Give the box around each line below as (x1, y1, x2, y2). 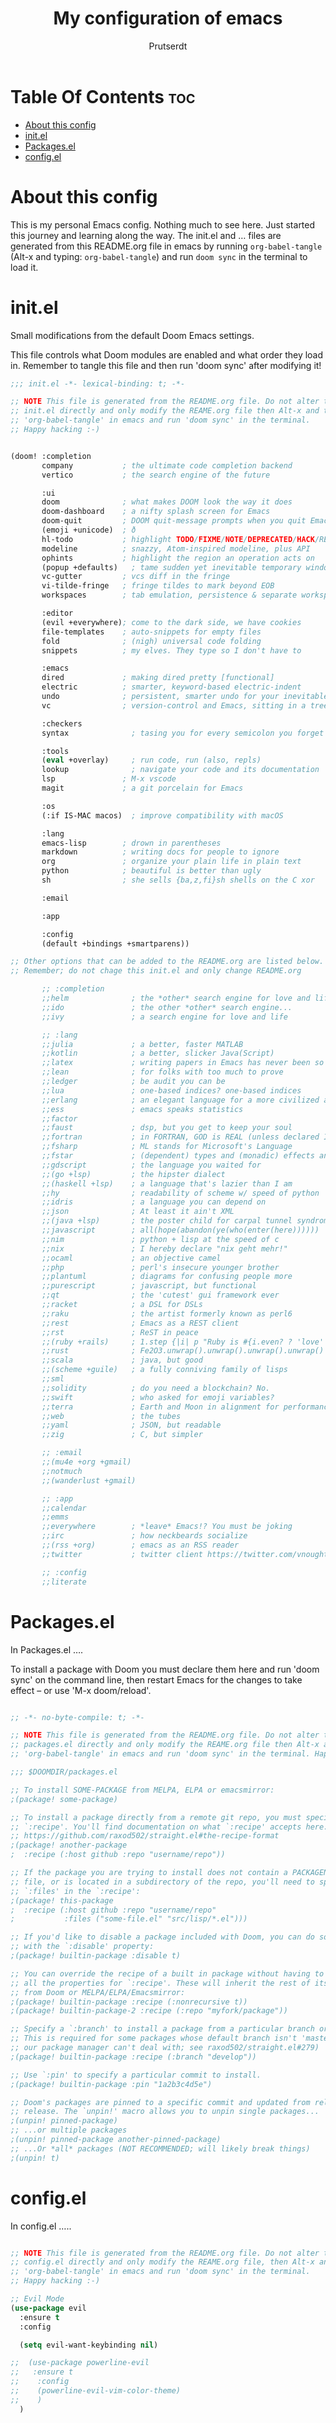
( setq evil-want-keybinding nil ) (19, 2340, 159, 2350)
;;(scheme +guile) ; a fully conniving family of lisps (41, 1365, 288, 1375)
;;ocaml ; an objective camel (41, 1253, 222, 1263)
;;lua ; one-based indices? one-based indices (41, 1085, 302, 1096)
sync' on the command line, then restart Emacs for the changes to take (10, 1673, 303, 1686)
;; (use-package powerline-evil (10, 2358, 150, 2368)
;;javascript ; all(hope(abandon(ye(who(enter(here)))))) (41, 1225, 320, 1236)
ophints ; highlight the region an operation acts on (41, 553, 315, 563)
